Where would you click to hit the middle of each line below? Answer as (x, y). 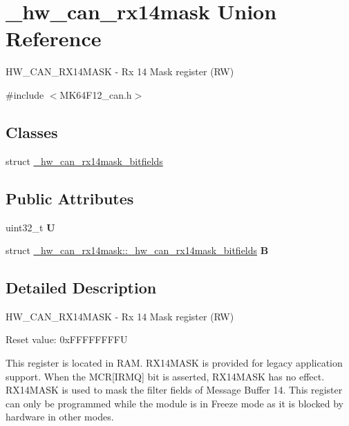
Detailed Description (81, 288)
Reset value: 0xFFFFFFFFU (67, 339)
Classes (32, 132)
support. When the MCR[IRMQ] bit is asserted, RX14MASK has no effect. (165, 376)
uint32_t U (30, 227)
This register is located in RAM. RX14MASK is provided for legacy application (174, 363)
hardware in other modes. (60, 417)
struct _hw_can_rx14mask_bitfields (84, 161)
